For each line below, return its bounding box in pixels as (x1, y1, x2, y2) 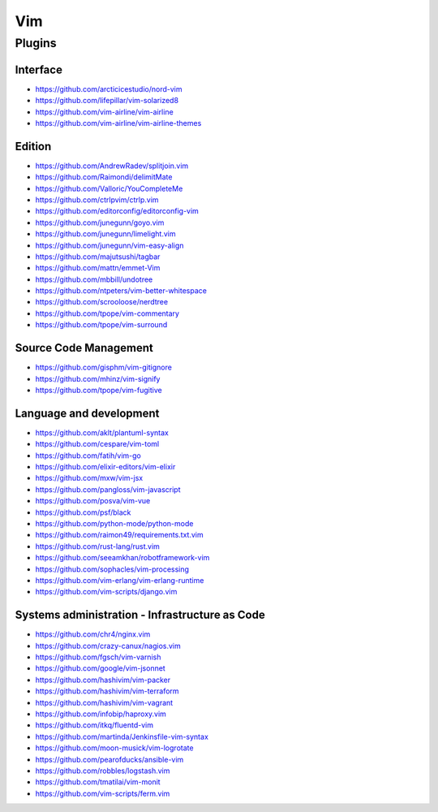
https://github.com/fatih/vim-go (35, 451, 142, 460)
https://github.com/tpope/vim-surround (35, 320, 168, 330)
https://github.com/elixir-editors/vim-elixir (35, 462, 176, 472)
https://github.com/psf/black (35, 508, 131, 517)
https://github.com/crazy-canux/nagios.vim (35, 641, 182, 650)
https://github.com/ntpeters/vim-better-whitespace (35, 286, 207, 296)
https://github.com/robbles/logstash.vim (35, 766, 170, 775)
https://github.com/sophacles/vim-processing (35, 564, 190, 574)
